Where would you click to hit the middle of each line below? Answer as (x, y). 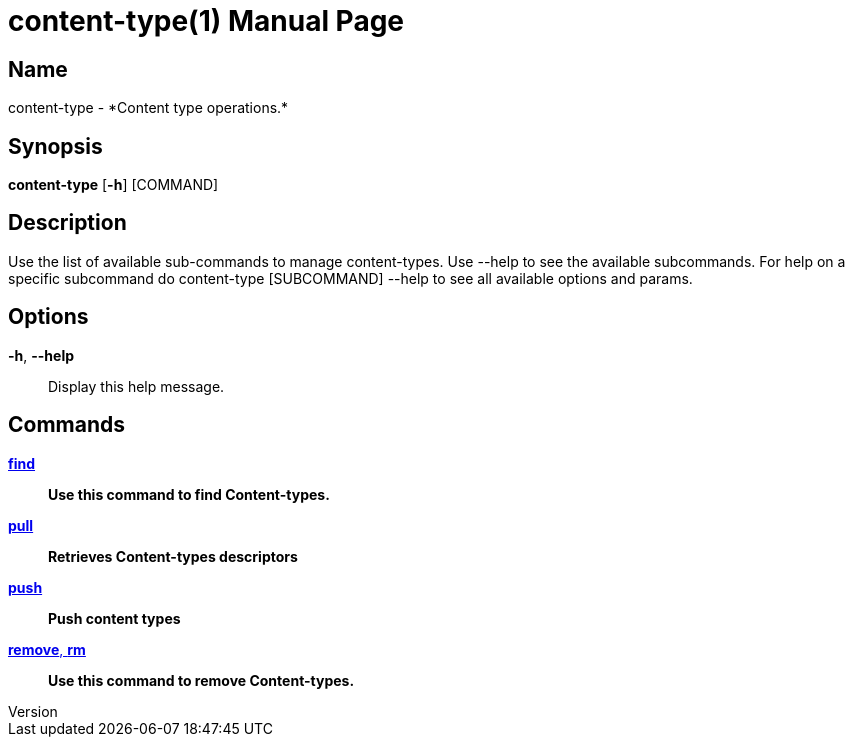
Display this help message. (136, 386)
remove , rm (47, 649)
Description (67, 223)
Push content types (114, 618)
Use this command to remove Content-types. (201, 680)
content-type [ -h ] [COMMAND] (113, 185)
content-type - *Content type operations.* (148, 108)
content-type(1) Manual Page (206, 21)
